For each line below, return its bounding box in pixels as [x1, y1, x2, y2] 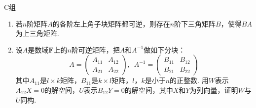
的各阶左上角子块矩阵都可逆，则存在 [52, 18, 170, 28]
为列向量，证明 [189, 84, 238, 95]
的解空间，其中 [124, 84, 173, 95]
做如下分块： [144, 44, 185, 54]
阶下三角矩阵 [174, 18, 216, 28]
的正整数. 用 [170, 75, 209, 85]
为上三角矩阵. [15, 28, 59, 38]
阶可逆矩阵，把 [71, 44, 120, 54]
